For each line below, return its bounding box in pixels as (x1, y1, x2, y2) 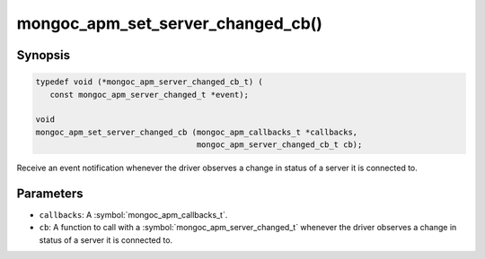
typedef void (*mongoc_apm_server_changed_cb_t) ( (35, 77, 264, 87)
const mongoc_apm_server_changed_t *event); (49, 90, 249, 99)
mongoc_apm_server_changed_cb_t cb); (196, 140, 363, 150)
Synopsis (16, 47, 71, 63)
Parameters (16, 186, 84, 201)
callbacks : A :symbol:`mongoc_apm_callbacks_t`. (39, 210, 228, 220)
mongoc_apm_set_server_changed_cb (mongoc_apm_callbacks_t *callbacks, (35, 126, 358, 137)
